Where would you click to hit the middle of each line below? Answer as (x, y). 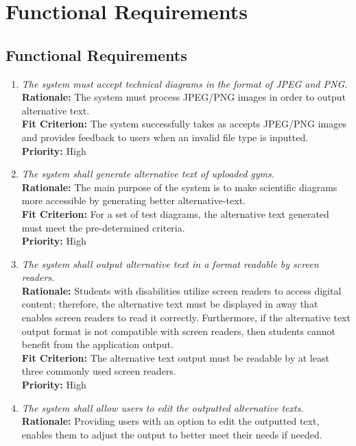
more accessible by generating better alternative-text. (133, 200)
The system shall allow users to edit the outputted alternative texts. (163, 407)
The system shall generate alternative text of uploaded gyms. (148, 174)
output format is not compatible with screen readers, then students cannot (178, 331)
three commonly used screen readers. (99, 371)
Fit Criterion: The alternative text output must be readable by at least (175, 357)
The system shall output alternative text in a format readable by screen (170, 263)
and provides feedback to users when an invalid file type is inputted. (165, 137)
